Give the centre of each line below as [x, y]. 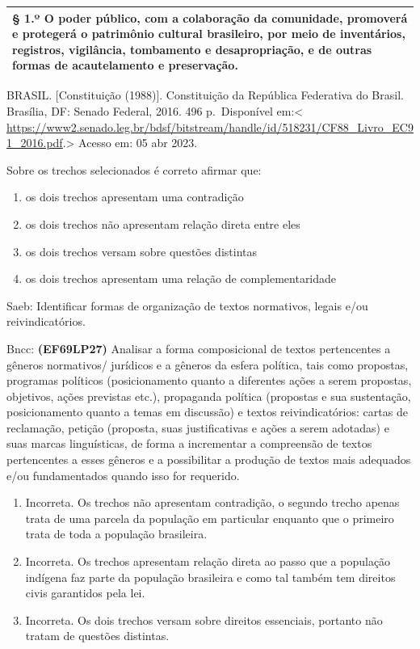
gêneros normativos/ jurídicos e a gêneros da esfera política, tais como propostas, [208, 364]
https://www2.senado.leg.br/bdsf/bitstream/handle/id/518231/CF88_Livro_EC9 [210, 126]
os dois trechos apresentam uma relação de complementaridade [181, 278]
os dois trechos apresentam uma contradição [134, 197]
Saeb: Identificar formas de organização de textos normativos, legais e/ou [187, 305]
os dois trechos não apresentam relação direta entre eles [163, 223]
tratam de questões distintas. [97, 636]
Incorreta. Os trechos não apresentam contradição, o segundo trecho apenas [212, 502]
